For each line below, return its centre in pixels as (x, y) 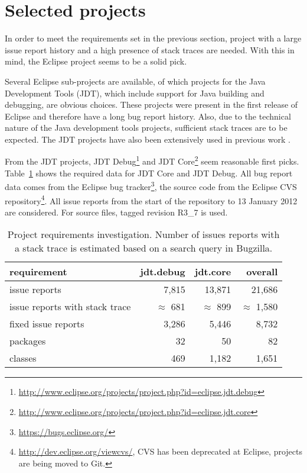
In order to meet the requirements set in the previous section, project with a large (153, 38)
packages (28, 341)
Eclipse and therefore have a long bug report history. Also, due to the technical (148, 116)
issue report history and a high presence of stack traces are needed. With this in (150, 49)
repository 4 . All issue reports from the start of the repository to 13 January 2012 (151, 200)
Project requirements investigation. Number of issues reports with (143, 234)
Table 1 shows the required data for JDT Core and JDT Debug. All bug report (149, 173)
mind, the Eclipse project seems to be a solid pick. (96, 61)
